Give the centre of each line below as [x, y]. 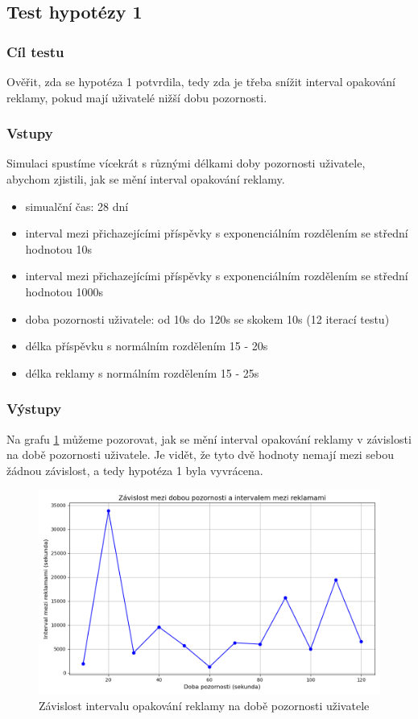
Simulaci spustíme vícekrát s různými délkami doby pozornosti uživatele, [186, 163]
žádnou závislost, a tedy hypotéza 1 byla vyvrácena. [135, 470]
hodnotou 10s [58, 248]
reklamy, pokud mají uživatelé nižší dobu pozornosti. [137, 97]
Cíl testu [35, 51]
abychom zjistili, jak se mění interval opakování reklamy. [146, 179]
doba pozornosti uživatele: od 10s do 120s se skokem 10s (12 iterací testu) [207, 318]
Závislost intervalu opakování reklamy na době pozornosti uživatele [204, 706]
